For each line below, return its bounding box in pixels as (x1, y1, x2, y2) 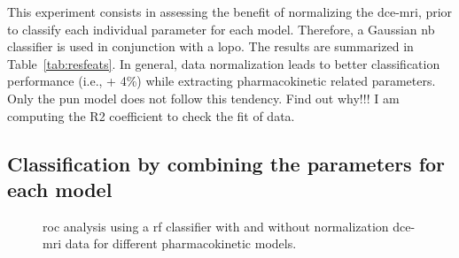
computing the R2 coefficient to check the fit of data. (7, 106, 295, 125)
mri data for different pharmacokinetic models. (43, 234, 297, 253)
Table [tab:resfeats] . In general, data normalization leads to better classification (7, 54, 440, 72)
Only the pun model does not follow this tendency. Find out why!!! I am (7, 88, 400, 107)
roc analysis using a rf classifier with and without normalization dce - (43, 216, 416, 235)
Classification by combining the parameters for (7, 149, 446, 177)
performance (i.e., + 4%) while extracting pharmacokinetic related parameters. (7, 72, 436, 90)
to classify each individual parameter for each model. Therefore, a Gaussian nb (7, 19, 435, 38)
